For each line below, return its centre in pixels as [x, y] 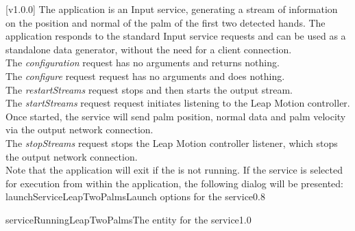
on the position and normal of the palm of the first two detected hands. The [166, 22]
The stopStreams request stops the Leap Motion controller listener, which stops [172, 142]
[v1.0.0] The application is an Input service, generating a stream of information [172, 9]
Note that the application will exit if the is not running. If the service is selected [174, 170]
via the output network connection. [79, 130]
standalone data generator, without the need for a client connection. [149, 49]
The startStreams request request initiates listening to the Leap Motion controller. [178, 103]
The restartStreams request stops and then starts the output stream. [149, 89]
